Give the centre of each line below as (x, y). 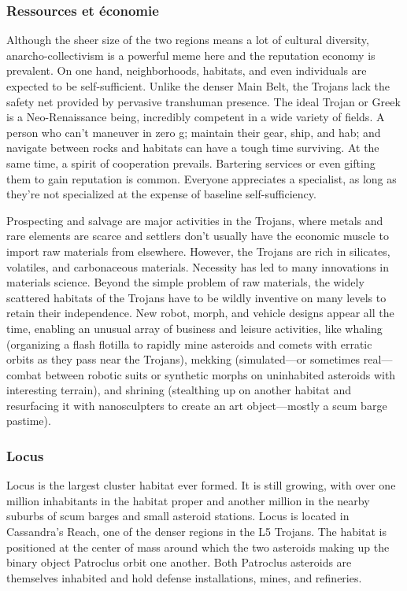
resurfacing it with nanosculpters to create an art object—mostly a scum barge (197, 405)
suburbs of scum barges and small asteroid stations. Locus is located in (178, 516)
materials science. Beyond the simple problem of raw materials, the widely (185, 282)
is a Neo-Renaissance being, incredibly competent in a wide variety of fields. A (196, 117)
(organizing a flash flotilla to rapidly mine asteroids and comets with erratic (189, 344)
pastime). (29, 421)
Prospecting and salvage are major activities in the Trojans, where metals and (195, 220)
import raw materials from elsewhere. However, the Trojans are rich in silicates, (198, 251)
